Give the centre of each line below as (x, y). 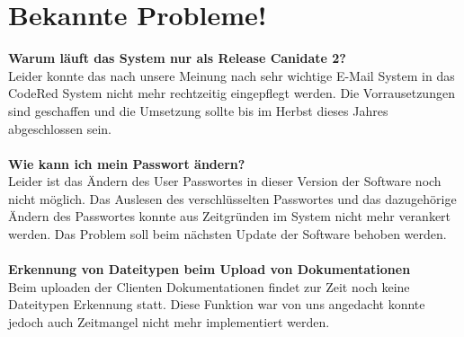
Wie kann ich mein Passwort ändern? (127, 163)
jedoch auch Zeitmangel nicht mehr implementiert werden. (169, 322)
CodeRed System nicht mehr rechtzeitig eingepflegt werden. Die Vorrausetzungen (232, 93)
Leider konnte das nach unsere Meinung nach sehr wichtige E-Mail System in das (232, 75)
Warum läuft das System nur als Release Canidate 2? (177, 58)
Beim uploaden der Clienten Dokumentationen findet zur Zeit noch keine (209, 286)
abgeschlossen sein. (60, 128)
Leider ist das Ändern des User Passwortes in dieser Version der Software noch (225, 181)
